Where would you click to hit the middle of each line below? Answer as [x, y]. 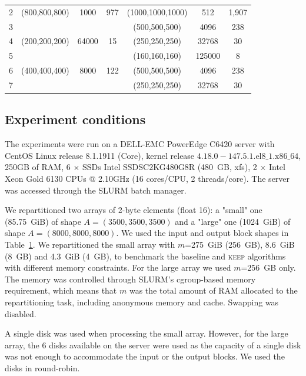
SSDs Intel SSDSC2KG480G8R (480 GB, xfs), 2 [169, 167]
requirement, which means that [61, 290]
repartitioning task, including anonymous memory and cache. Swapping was [142, 302]
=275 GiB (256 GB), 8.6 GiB [240, 244]
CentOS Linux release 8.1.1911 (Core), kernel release [100, 155]
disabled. [21, 313]
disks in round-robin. [42, 367]
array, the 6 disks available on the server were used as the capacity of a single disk [153, 345]
